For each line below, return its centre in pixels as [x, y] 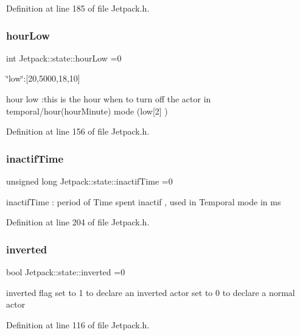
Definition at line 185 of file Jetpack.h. [78, 8]
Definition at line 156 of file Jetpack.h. [78, 131]
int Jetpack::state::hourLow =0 [64, 58]
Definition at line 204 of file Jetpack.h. [78, 222]
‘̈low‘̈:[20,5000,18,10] [43, 78]
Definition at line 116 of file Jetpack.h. [78, 324]
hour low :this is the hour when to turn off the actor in [109, 99]
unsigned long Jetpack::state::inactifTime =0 [89, 181]
